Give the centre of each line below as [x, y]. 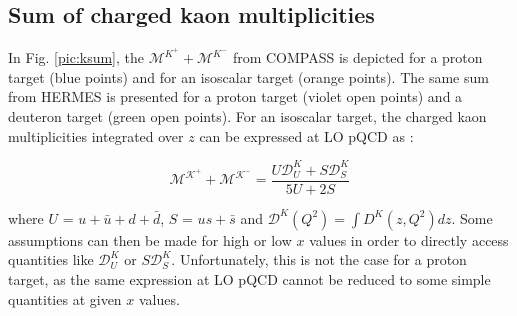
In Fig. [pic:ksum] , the [76, 57]
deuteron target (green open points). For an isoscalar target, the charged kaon [247, 116]
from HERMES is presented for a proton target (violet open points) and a [235, 96]
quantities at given [65, 298]
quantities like [51, 259]
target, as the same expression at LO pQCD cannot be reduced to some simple [249, 278]
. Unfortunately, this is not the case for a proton [319, 259]
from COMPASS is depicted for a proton [357, 57]
